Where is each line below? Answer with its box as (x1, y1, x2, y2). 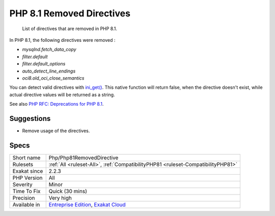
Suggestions (9, 114, 51, 123)
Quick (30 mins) (48, 187, 88, 195)
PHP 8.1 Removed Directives (9, 8, 131, 19)
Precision (12, 194, 35, 201)
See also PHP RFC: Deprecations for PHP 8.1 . (9, 101, 104, 107)
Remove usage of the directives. (22, 128, 90, 134)
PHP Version (12, 174, 43, 181)
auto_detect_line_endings (22, 68, 76, 74)
